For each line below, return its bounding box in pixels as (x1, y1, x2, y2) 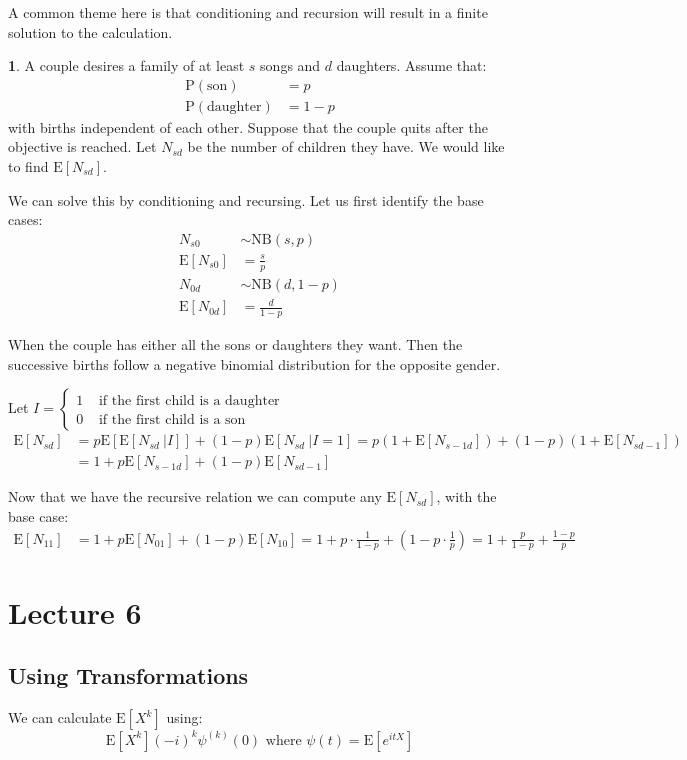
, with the (436, 486, 497, 507)
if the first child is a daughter (98, 394, 280, 409)
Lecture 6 (8, 591, 142, 632)
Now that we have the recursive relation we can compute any (8, 486, 382, 507)
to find (8, 156, 49, 177)
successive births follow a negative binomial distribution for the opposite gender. (8, 353, 501, 374)
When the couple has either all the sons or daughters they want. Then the (8, 334, 463, 355)
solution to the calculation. (8, 21, 173, 42)
